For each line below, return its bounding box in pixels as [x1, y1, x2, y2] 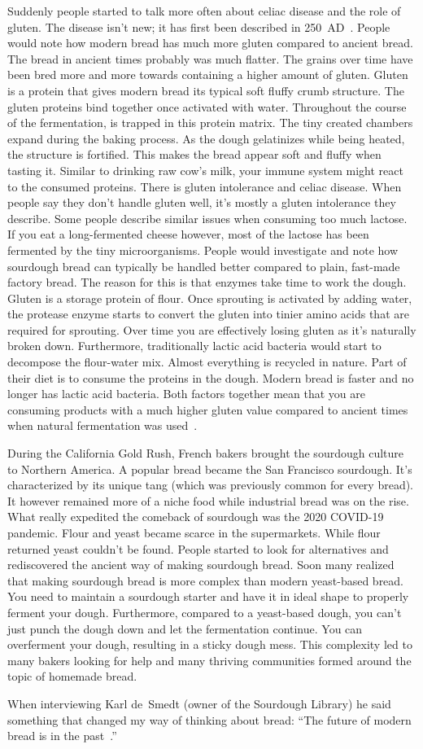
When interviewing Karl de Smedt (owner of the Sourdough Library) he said [7, 694, 391, 712]
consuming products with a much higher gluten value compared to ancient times [7, 401, 408, 418]
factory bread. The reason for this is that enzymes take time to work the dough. [7, 274, 407, 291]
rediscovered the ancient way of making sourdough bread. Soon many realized [7, 556, 395, 573]
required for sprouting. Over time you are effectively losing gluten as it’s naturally [7, 321, 416, 338]
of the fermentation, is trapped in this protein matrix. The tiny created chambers [7, 114, 413, 131]
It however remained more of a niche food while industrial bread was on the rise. [7, 492, 409, 509]
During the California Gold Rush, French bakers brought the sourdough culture [7, 445, 403, 462]
